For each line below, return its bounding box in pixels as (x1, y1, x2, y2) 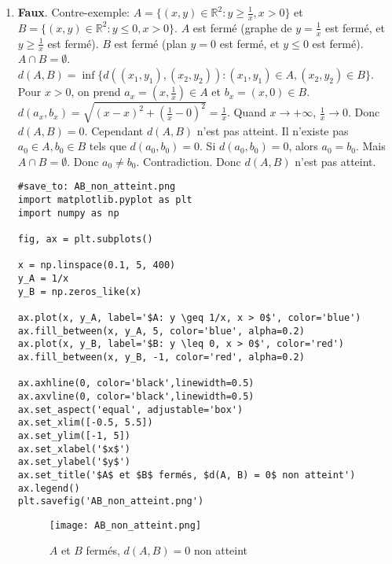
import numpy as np (17, 207, 119, 219)
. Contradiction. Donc (136, 153, 241, 169)
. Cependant (84, 122, 144, 138)
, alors (288, 138, 318, 154)
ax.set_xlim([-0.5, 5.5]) (17, 417, 153, 429)
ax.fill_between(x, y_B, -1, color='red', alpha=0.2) (17, 351, 305, 363)
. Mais (355, 138, 386, 154)
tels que (89, 138, 126, 154)
